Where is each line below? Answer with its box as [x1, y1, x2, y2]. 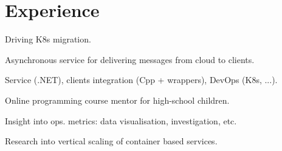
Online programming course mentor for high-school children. [5, 93, 230, 106]
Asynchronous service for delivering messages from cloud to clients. [5, 53, 255, 65]
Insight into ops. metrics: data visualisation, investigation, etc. [5, 114, 237, 127]
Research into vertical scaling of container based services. [5, 135, 218, 147]
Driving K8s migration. [5, 33, 91, 45]
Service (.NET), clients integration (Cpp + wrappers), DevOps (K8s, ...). [5, 73, 278, 86]
